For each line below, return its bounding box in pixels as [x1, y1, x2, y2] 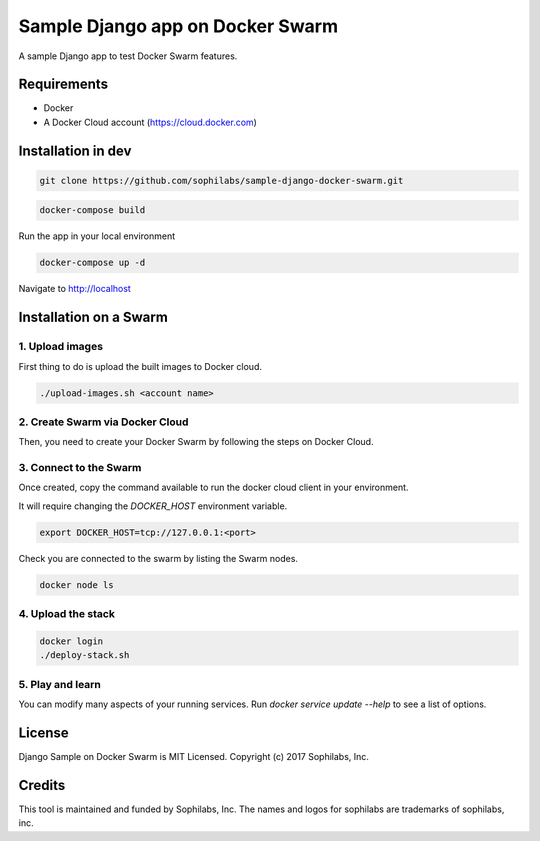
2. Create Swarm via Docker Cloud [18, 415, 189, 429]
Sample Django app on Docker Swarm [18, 15, 339, 37]
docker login [39, 635, 104, 647]
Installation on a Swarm [18, 309, 169, 326]
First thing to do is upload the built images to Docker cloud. [18, 360, 262, 372]
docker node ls [39, 579, 114, 590]
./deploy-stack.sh [39, 650, 130, 661]
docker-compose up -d [39, 257, 146, 269]
